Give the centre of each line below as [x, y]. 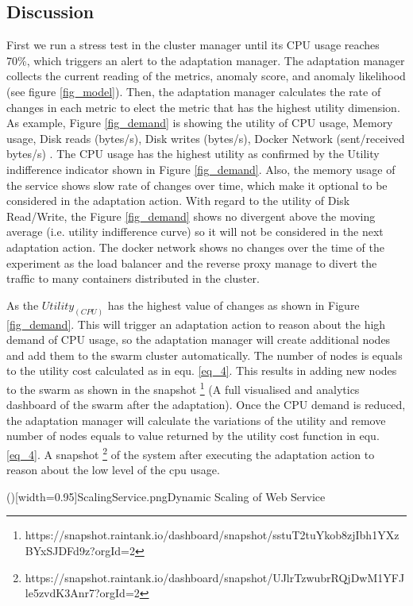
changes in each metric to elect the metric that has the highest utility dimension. [203, 107]
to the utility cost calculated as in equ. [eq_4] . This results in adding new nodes [202, 371]
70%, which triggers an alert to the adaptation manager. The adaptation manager [206, 60]
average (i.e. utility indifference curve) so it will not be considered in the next [195, 232]
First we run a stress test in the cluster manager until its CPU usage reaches [193, 45]
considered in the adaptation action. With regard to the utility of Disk [178, 201]
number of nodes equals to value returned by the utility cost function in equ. [193, 436]
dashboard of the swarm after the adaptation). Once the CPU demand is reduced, [206, 405]
